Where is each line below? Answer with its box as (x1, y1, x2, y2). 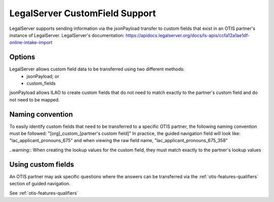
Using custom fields (9, 160, 75, 169)
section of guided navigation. (9, 181, 71, 187)
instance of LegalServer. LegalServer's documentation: (9, 32, 125, 38)
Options (9, 53, 36, 61)
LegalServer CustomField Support (9, 8, 156, 19)
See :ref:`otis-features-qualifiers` (9, 190, 79, 196)
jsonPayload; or (26, 73, 59, 79)
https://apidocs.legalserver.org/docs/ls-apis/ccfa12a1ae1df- (125, 32, 250, 38)
